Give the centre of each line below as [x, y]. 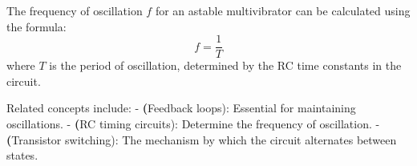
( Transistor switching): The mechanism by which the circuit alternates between [202, 139]
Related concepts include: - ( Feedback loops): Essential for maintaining [181, 108]
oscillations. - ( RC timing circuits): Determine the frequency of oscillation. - [193, 124]
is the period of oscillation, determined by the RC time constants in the [225, 65]
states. [22, 155]
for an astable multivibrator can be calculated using [283, 10]
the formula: [36, 26]
